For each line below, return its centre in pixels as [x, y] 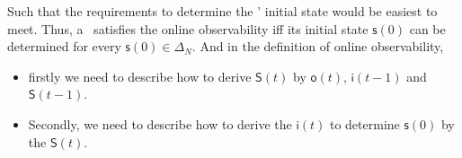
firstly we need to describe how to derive [140, 76]
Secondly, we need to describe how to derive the [160, 123]
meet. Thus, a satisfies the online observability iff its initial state [188, 28]
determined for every [64, 46]
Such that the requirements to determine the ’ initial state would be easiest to [222, 11]
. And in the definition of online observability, [318, 46]
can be [427, 28]
